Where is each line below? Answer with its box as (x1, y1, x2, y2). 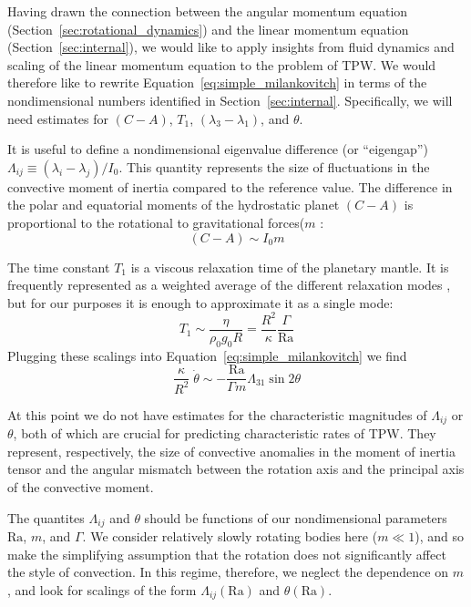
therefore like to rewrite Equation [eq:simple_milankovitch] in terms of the (7, 73, 427, 92)
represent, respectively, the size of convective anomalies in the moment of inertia (7, 441, 456, 460)
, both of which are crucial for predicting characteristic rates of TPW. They (13, 424, 436, 443)
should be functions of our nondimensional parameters (144, 508, 447, 527)
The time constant (7, 257, 110, 276)
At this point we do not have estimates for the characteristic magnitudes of (7, 405, 427, 424)
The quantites (7, 508, 85, 527)
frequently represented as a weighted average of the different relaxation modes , (7, 275, 451, 294)
